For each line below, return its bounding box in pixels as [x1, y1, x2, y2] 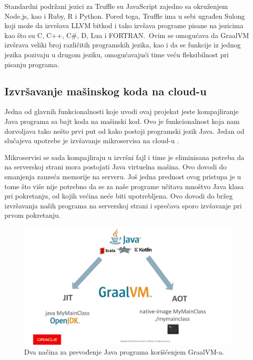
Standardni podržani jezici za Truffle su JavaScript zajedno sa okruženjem [4, 1, 228, 11]
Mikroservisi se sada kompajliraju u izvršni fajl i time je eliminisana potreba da [4, 152, 245, 162]
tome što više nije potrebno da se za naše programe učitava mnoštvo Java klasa [4, 181, 244, 191]
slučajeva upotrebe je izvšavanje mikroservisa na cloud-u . [4, 135, 179, 146]
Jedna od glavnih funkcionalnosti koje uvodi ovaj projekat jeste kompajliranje [4, 106, 239, 117]
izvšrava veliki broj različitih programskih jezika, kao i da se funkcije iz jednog [4, 40, 241, 50]
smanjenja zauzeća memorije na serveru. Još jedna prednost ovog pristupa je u [4, 171, 241, 181]
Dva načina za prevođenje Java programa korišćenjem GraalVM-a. [24, 346, 224, 357]
